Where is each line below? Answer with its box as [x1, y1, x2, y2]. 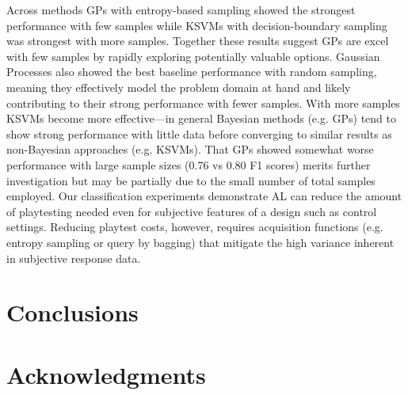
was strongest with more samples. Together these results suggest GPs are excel [6, 32, 389, 49]
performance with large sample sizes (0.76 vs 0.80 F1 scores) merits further [6, 156, 371, 173]
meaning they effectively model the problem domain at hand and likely [6, 78, 351, 95]
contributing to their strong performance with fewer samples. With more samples [6, 94, 400, 111]
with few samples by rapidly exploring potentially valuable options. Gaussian [6, 47, 380, 64]
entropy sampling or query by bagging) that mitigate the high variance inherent [6, 234, 395, 250]
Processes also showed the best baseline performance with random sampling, [6, 63, 377, 80]
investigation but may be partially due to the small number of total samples [6, 172, 376, 188]
